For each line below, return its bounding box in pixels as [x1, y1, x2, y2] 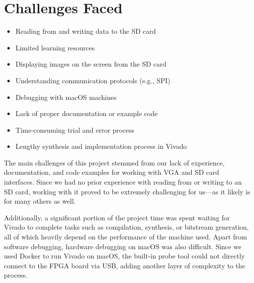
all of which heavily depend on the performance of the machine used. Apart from [4, 232, 247, 242]
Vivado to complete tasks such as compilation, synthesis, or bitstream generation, [4, 222, 249, 232]
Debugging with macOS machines [15, 92, 117, 102]
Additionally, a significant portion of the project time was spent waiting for [4, 212, 230, 222]
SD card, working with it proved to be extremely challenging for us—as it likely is [4, 186, 251, 196]
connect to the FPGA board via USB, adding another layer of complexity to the [4, 260, 245, 270]
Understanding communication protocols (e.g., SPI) [15, 75, 171, 85]
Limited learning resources [15, 42, 95, 52]
